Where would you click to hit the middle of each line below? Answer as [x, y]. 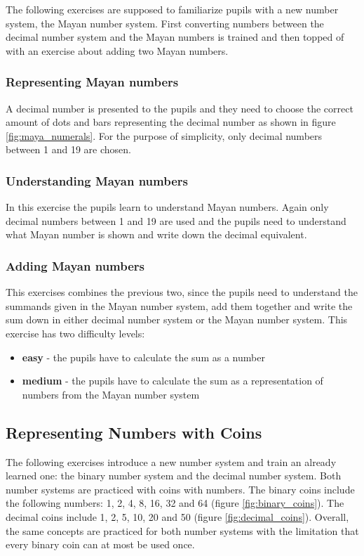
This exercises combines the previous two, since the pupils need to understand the [182, 292]
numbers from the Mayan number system [111, 394]
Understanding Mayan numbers [97, 180]
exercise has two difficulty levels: [75, 333]
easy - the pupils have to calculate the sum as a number [143, 357]
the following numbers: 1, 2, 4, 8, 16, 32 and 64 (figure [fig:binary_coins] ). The [175, 503]
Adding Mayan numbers [75, 265]
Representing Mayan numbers [92, 82]
